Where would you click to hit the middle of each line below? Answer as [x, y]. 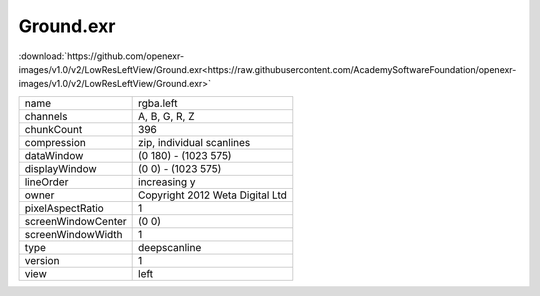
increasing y [167, 182]
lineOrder [46, 182]
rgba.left [158, 103]
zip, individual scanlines [194, 142]
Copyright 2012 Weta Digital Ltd [212, 195]
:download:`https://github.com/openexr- [101, 56]
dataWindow [54, 155]
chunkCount [53, 129]
